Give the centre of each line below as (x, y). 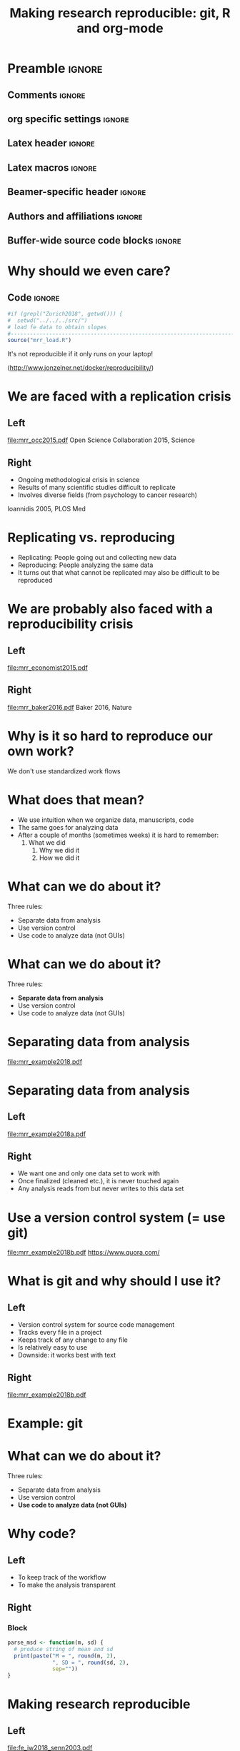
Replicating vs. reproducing (91, 538)
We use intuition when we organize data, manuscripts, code (106, 820)
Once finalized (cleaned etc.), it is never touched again (98, 1181)
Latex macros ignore (52, 167)
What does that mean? (76, 799)
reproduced (35, 581)
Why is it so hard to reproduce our (110, 736)
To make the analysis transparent (67, 1585)
